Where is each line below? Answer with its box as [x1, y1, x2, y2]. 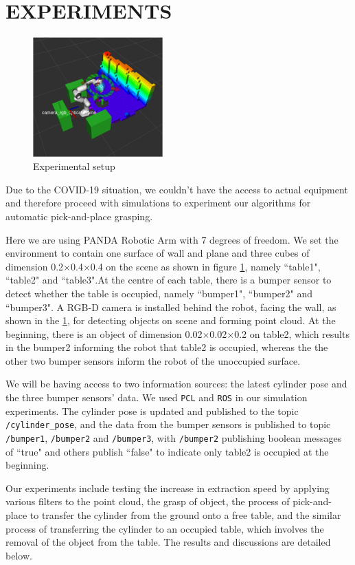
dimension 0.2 [5, 259, 64, 273]
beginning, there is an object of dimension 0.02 [5, 326, 203, 341]
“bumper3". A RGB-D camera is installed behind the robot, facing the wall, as [5, 299, 336, 314]
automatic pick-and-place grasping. [5, 209, 153, 223]
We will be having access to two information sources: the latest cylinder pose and [5, 376, 347, 391]
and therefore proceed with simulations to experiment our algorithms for [5, 195, 311, 210]
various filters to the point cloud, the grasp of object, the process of [5, 494, 290, 509]
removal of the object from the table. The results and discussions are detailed [5, 535, 331, 549]
